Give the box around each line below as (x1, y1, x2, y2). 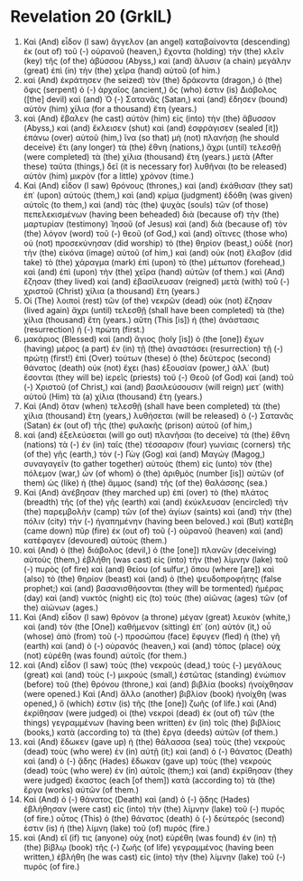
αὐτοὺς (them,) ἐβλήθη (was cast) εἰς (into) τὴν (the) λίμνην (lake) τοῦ (23, 553, 289, 565)
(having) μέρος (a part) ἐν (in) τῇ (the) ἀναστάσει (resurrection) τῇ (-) (23, 343, 283, 354)
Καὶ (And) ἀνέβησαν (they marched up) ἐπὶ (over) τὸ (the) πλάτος (23, 487, 269, 497)
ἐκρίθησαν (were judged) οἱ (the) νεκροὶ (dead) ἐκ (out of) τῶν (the (23, 707, 275, 719)
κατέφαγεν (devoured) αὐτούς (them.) (23, 534, 168, 545)
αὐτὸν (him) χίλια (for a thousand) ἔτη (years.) (23, 103, 197, 114)
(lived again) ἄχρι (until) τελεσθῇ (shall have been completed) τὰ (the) (23, 304, 285, 315)
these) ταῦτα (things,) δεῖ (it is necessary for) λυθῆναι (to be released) (23, 161, 288, 172)
